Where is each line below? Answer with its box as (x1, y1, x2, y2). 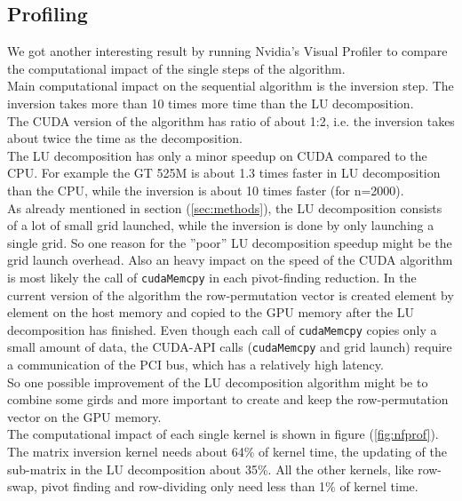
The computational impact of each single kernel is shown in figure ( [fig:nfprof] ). (7, 425, 439, 443)
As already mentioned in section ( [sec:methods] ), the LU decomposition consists (7, 198, 442, 217)
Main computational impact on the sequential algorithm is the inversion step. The (7, 76, 454, 95)
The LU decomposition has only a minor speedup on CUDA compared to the (7, 146, 427, 164)
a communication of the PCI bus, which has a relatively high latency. (7, 355, 384, 374)
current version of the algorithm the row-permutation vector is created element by (7, 285, 454, 304)
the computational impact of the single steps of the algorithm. (7, 59, 346, 77)
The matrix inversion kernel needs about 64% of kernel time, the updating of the (7, 442, 447, 461)
